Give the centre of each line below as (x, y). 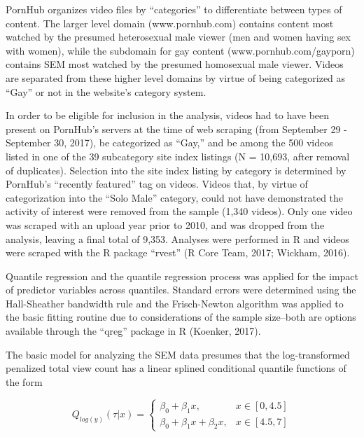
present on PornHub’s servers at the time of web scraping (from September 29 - (176, 129)
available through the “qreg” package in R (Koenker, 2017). (133, 331)
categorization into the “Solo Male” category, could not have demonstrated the (175, 197)
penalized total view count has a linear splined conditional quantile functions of (176, 368)
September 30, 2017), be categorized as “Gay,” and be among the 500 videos (169, 143)
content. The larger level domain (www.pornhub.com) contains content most (170, 23)
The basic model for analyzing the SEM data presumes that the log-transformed (178, 354)
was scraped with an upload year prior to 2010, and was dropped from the (165, 224)
